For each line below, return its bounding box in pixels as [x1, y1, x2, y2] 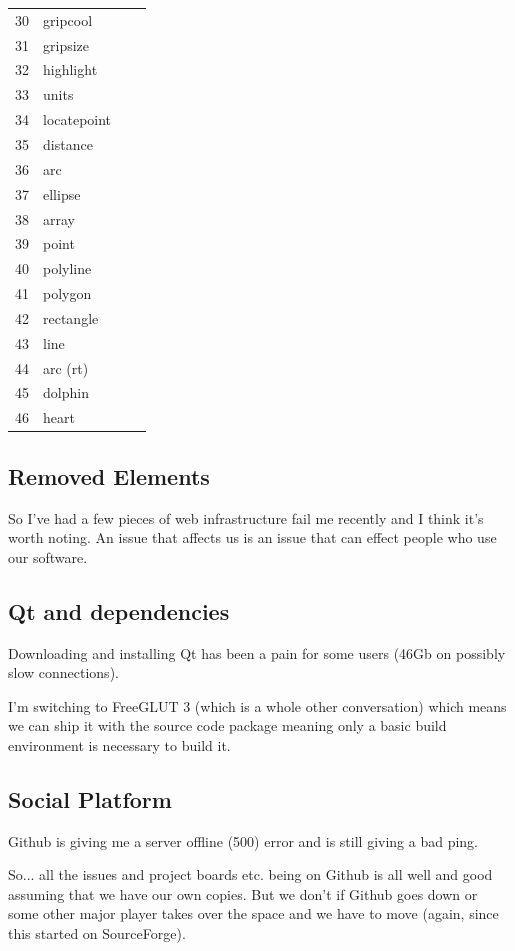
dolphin [43, 382, 89, 403]
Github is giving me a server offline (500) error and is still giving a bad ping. [8, 830, 479, 851]
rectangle [43, 307, 99, 328]
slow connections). [8, 662, 119, 683]
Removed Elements [8, 460, 210, 491]
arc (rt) [43, 357, 89, 378]
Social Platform [8, 783, 172, 814]
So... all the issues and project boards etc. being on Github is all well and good [8, 864, 493, 885]
